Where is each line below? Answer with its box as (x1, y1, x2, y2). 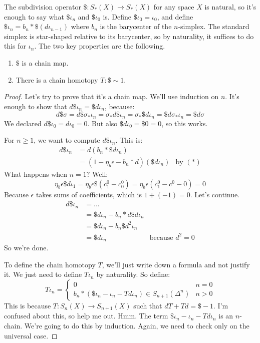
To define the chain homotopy (4, 259, 96, 269)
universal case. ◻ (4, 330, 58, 340)
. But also (87, 118, 118, 128)
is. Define (103, 11, 132, 22)
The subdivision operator (4, 2, 81, 12)
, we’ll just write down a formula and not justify (102, 259, 250, 269)
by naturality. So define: (96, 269, 170, 279)
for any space (153, 2, 194, 12)
